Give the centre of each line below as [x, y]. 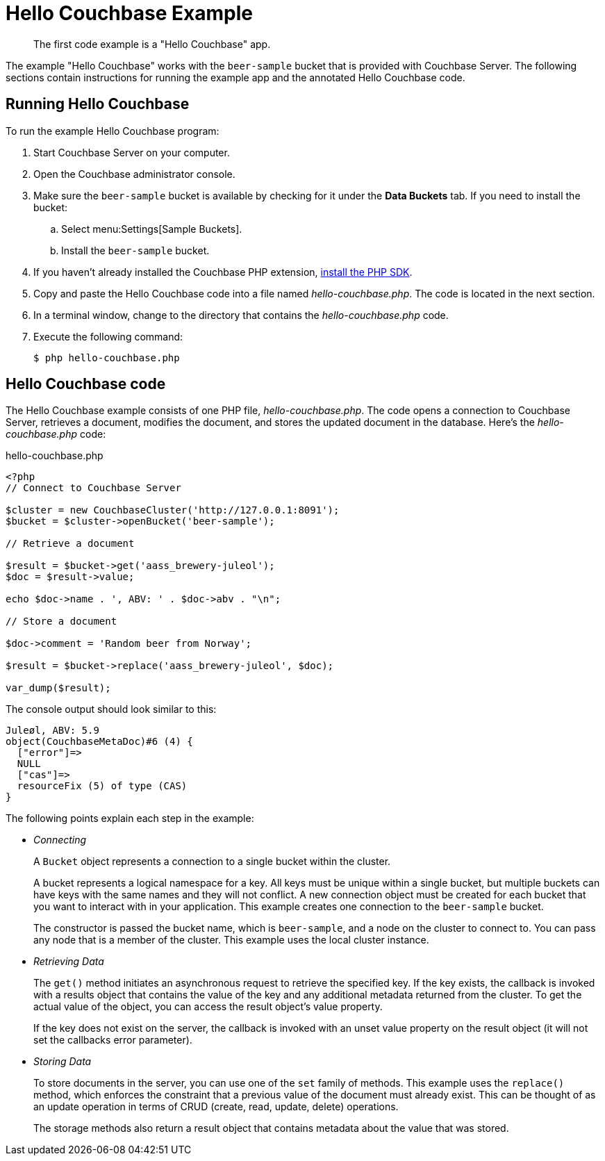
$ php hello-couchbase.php [107, 357]
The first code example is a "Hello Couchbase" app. [152, 44]
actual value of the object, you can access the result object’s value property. [208, 1007]
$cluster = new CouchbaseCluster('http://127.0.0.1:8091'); [173, 510]
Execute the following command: [108, 336]
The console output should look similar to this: [111, 709]
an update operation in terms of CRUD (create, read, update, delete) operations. [216, 1107]
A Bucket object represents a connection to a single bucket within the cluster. [212, 862]
